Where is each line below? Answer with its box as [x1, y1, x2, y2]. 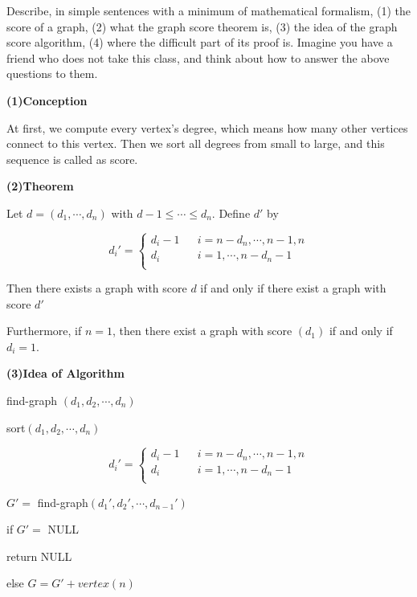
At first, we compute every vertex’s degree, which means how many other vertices [6, 119, 408, 136]
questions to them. [6, 65, 98, 82]
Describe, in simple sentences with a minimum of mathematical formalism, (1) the [6, 2, 411, 18]
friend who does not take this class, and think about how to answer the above [6, 49, 390, 66]
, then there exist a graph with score [112, 322, 292, 339]
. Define [211, 204, 251, 221]
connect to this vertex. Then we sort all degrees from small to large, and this [6, 135, 385, 152]
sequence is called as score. [6, 150, 138, 167]
